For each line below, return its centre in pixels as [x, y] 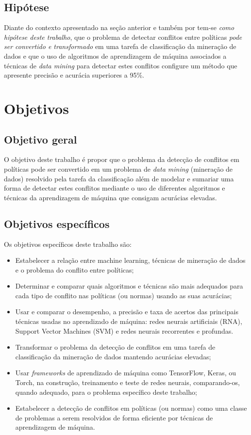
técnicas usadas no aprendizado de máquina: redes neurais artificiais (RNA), [129, 321]
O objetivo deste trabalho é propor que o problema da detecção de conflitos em [122, 159]
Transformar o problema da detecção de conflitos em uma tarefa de [115, 347]
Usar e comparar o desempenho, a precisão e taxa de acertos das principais [127, 312]
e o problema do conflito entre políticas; [75, 269]
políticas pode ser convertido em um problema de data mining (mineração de [118, 169]
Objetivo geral [41, 139]
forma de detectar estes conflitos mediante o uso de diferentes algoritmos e [115, 188]
